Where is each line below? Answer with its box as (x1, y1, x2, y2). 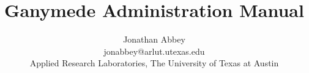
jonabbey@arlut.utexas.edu (103, 44, 205, 57)
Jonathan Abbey (123, 33, 185, 46)
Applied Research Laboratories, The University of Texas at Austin (29, 57, 279, 69)
